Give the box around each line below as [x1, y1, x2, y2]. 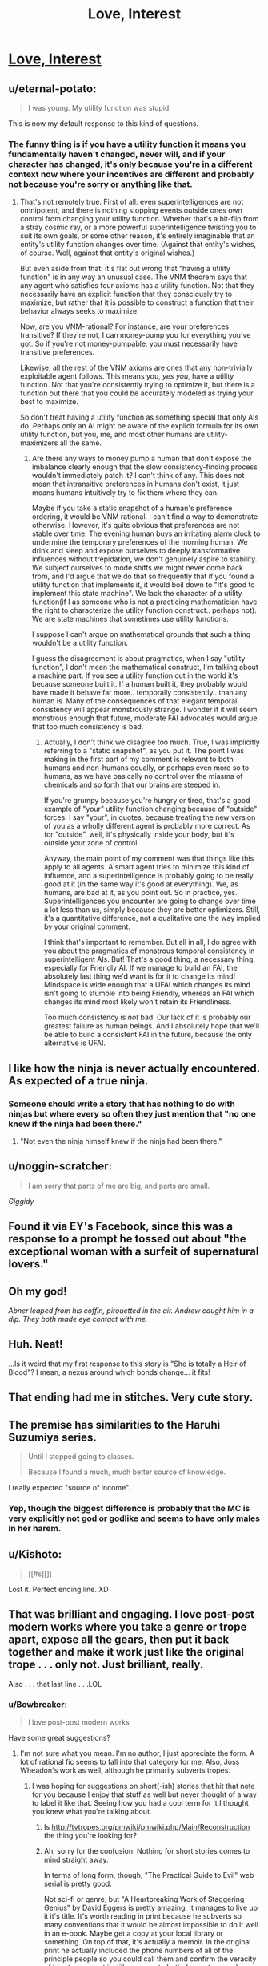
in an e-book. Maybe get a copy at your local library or [43, 1928, 224, 1938]
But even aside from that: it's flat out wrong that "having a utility [19, 264, 230, 274]
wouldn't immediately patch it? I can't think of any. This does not [31, 471, 245, 480]
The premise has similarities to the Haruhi [8, 1417, 221, 1432]
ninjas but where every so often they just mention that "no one [8, 1108, 256, 1119]
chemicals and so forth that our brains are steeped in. [43, 780, 221, 790]
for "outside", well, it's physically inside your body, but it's [43, 829, 234, 839]
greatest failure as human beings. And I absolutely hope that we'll [43, 1021, 260, 1031]
